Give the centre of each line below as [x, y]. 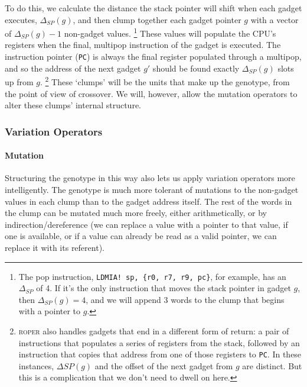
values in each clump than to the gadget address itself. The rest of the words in [148, 201]
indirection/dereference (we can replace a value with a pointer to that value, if [146, 224]
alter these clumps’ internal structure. [73, 105]
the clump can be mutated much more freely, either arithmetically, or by [136, 213]
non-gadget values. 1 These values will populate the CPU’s [170, 32]
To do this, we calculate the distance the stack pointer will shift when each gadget [153, 8]
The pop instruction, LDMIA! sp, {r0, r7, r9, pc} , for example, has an [152, 276]
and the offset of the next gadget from [164, 365]
